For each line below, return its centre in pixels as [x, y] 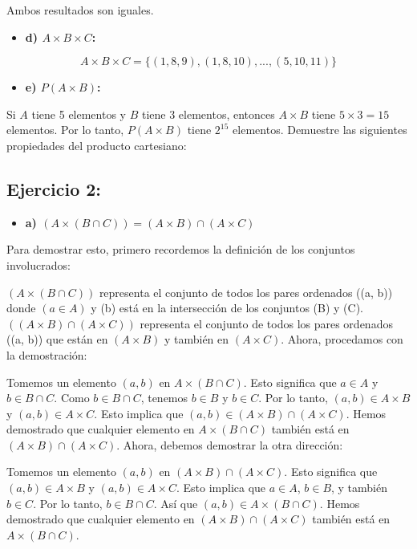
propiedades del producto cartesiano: [97, 145]
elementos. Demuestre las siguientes [320, 130]
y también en [196, 339]
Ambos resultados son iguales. [80, 10]
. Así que [176, 503]
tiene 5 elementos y [79, 114]
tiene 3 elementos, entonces [208, 114]
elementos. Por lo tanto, [65, 130]
